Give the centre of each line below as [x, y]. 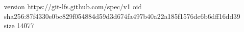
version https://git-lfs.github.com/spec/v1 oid [73, 6]
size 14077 [19, 25]
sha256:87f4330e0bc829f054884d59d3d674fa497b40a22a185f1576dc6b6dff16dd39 [122, 16]
